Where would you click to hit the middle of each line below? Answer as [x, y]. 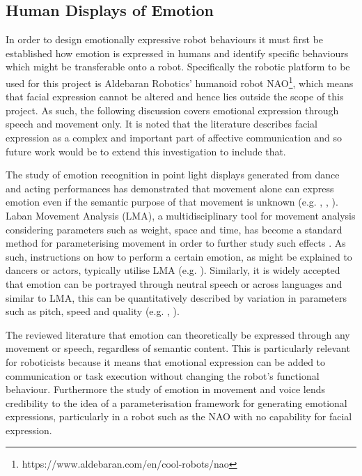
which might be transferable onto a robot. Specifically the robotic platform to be [178, 67]
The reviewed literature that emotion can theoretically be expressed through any [178, 334]
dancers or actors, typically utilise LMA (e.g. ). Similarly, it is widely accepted [173, 270]
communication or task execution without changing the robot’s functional [163, 375]
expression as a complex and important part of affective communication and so [174, 138]
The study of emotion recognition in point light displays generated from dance [173, 175]
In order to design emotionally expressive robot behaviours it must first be [165, 39]
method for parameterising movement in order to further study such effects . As [176, 243]
